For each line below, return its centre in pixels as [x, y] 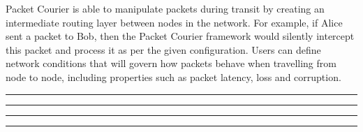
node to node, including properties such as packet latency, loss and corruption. [173, 76]
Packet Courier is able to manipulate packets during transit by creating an [165, 8]
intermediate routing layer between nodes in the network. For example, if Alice [174, 22]
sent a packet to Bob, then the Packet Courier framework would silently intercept [180, 36]
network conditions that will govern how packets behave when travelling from [171, 63]
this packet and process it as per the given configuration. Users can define [163, 49]
